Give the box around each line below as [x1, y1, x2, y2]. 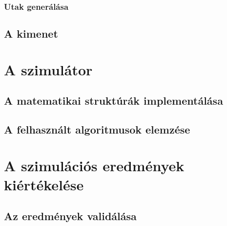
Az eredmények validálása [4, 208, 137, 223]
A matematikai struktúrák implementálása [4, 93, 223, 108]
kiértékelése [4, 174, 84, 194]
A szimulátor [4, 59, 93, 79]
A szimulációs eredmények [4, 155, 185, 175]
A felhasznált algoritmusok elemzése [4, 122, 190, 137]
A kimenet [4, 26, 58, 41]
